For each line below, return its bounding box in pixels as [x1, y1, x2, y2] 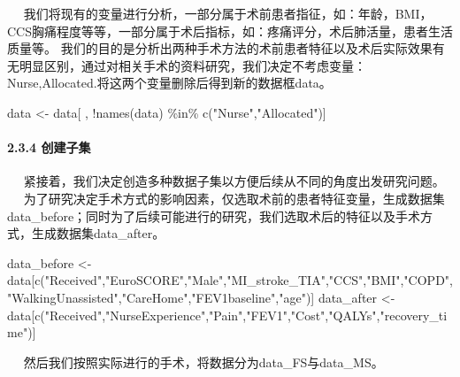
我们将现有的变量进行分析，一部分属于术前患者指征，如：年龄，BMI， [23, 4, 433, 22]
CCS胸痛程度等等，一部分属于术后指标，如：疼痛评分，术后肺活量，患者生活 [7, 21, 453, 40]
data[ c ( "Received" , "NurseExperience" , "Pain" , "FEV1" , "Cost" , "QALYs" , [7, 305, 380, 324]
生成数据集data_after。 [31, 224, 165, 242]
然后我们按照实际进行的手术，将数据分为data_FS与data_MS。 [23, 352, 384, 371]
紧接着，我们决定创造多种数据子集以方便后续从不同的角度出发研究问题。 [23, 172, 445, 190]
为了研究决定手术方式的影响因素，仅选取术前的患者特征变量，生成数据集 [23, 188, 445, 207]
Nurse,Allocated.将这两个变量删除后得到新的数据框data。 [7, 73, 332, 92]
